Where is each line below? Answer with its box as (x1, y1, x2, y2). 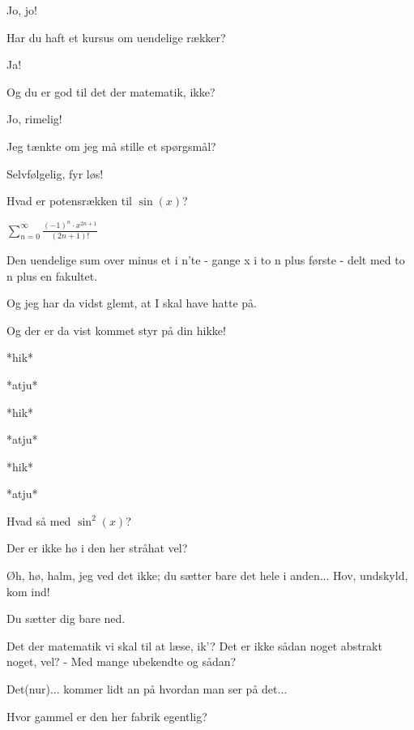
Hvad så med (6, 512, 71, 529)
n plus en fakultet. (6, 267, 98, 284)
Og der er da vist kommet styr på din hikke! (6, 321, 226, 338)
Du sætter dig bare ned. (6, 610, 126, 627)
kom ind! (6, 582, 50, 599)
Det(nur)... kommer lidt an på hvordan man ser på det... (6, 681, 288, 698)
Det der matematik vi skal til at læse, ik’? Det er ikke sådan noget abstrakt (6, 637, 382, 654)
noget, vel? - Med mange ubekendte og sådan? (6, 653, 237, 670)
